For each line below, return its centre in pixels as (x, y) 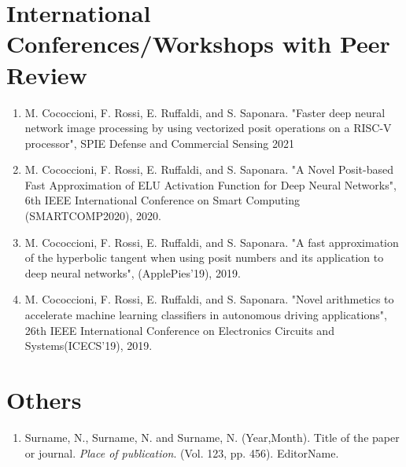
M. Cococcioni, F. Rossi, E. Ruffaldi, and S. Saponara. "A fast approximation (212, 242)
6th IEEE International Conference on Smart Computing (162, 200)
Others (44, 399)
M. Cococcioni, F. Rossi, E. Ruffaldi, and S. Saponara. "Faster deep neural (205, 112)
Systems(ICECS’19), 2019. (89, 346)
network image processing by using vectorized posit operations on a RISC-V (208, 128)
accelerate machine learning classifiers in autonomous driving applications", (206, 315)
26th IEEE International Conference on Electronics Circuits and (179, 330)
